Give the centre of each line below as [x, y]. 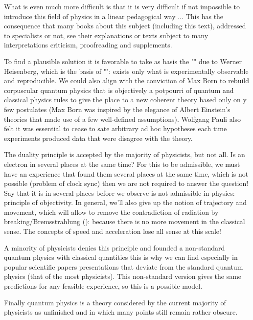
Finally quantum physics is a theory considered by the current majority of [115, 302]
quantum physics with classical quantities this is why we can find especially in [121, 257]
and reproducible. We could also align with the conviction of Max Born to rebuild [126, 80]
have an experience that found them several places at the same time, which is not [126, 173]
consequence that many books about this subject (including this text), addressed [125, 26]
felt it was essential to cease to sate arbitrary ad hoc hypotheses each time [115, 128]
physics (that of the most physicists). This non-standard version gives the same [123, 276]
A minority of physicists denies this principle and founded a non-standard [115, 247]
